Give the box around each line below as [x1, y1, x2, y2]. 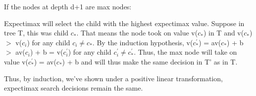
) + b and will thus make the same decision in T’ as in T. [62, 56, 238, 66]
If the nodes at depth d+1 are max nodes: [4, 1, 132, 11]
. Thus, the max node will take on [134, 47, 237, 57]
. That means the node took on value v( [76, 28, 198, 38]
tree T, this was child [4, 28, 69, 38]
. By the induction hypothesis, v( [92, 37, 193, 47]
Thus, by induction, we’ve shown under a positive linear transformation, [4, 73, 223, 83]
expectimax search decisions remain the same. [4, 83, 143, 93]
